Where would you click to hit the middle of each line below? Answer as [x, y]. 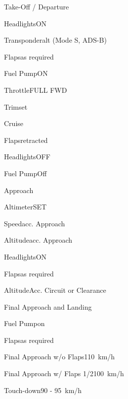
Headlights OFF [27, 157]
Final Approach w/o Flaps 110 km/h [60, 357]
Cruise [14, 123]
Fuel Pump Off [25, 173]
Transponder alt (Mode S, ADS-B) [55, 40]
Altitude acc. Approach [38, 240]
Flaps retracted [26, 140]
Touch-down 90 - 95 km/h [43, 390]
